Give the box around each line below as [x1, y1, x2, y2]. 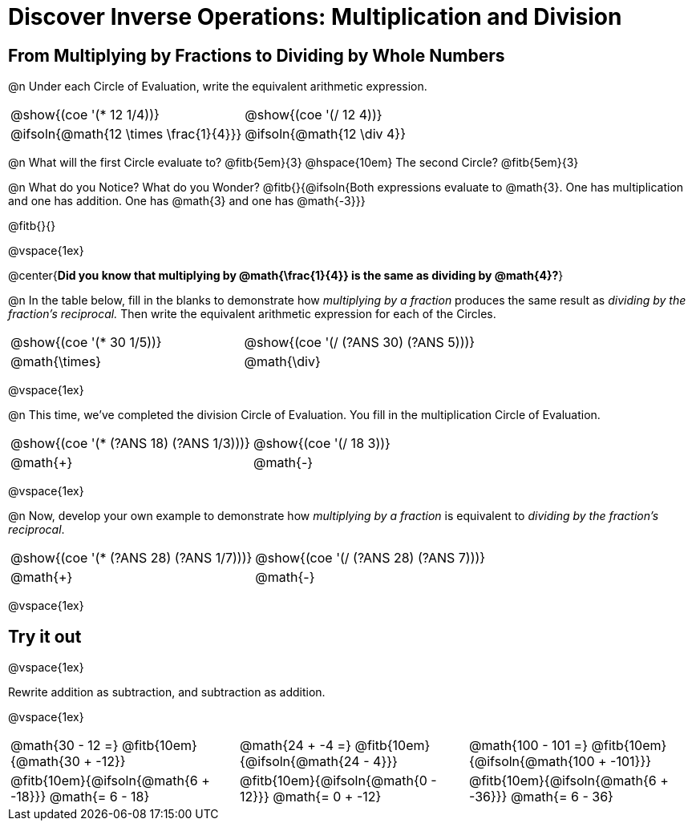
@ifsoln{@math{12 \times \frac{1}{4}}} [10, 126, 242, 143]
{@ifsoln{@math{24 [239, 753, 360, 770]
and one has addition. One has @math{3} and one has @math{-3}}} [8, 194, 366, 208]
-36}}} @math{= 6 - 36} [468, 789, 613, 805]
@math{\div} [244, 353, 321, 370]
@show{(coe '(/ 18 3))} [253, 435, 391, 452]
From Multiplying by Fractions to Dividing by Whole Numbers [8, 45, 505, 66]
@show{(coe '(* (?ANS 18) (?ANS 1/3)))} [10, 435, 250, 452]
